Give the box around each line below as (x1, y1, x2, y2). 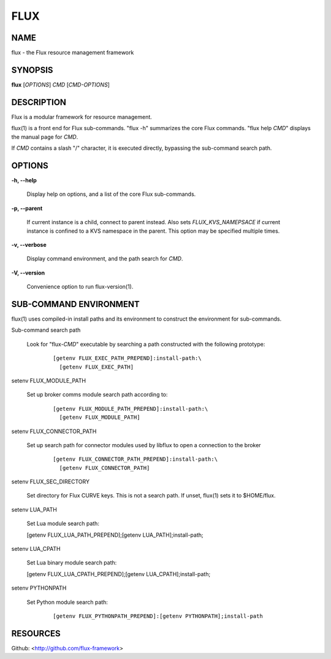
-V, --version (11, 269, 45, 276)
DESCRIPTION (11, 97, 67, 107)
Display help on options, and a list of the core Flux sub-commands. (26, 190, 196, 198)
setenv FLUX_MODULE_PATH (11, 376, 86, 384)
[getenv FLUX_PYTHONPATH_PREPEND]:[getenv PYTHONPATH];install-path (53, 612, 263, 620)
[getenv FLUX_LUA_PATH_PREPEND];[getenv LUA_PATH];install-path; (26, 531, 204, 539)
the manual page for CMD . (11, 133, 78, 141)
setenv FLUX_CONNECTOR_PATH (11, 427, 97, 435)
